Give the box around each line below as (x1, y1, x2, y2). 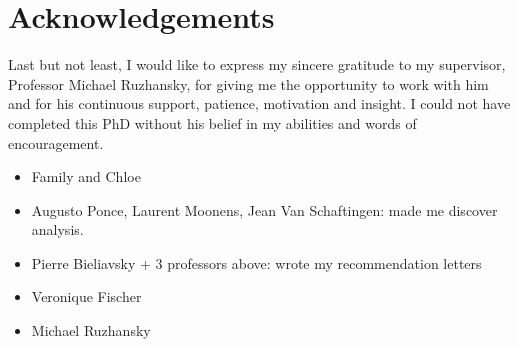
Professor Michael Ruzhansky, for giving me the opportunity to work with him (8, 73, 489, 94)
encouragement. (8, 132, 104, 153)
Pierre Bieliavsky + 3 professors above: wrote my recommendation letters (31, 252, 482, 273)
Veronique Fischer (31, 286, 142, 307)
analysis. (31, 219, 84, 240)
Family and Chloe (31, 166, 141, 187)
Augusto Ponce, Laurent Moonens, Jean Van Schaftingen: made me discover (31, 199, 498, 220)
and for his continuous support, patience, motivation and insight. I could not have (8, 93, 511, 114)
